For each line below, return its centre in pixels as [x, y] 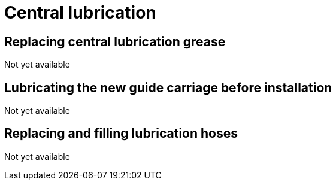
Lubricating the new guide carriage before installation [168, 87]
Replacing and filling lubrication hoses [121, 134]
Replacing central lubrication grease [115, 41]
